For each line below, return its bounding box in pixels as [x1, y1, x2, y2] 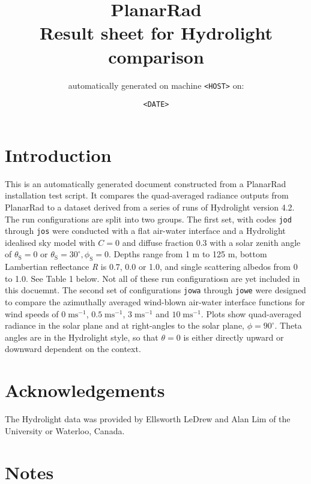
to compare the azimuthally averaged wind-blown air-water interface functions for [5, 296, 306, 308]
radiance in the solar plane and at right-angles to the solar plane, [5, 319, 245, 332]
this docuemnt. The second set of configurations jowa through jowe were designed [5, 284, 306, 296]
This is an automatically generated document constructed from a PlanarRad [5, 177, 286, 190]
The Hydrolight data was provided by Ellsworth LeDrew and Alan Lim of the [5, 413, 291, 425]
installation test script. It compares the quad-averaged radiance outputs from [5, 189, 289, 202]
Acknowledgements [5, 378, 165, 402]
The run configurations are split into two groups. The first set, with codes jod [5, 212, 292, 225]
